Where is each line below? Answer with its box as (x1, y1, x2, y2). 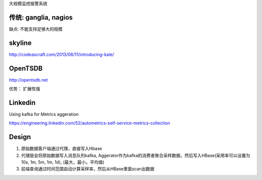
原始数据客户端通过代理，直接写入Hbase (21, 146, 102, 151)
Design (9, 133, 31, 141)
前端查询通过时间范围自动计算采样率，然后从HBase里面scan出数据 (21, 166, 155, 172)
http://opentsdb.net (9, 77, 48, 82)
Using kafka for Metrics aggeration (9, 112, 79, 117)
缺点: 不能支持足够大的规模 (9, 26, 63, 32)
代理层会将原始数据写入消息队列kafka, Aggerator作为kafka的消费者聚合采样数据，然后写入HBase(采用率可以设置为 (21, 152, 250, 158)
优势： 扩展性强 (9, 86, 40, 92)
